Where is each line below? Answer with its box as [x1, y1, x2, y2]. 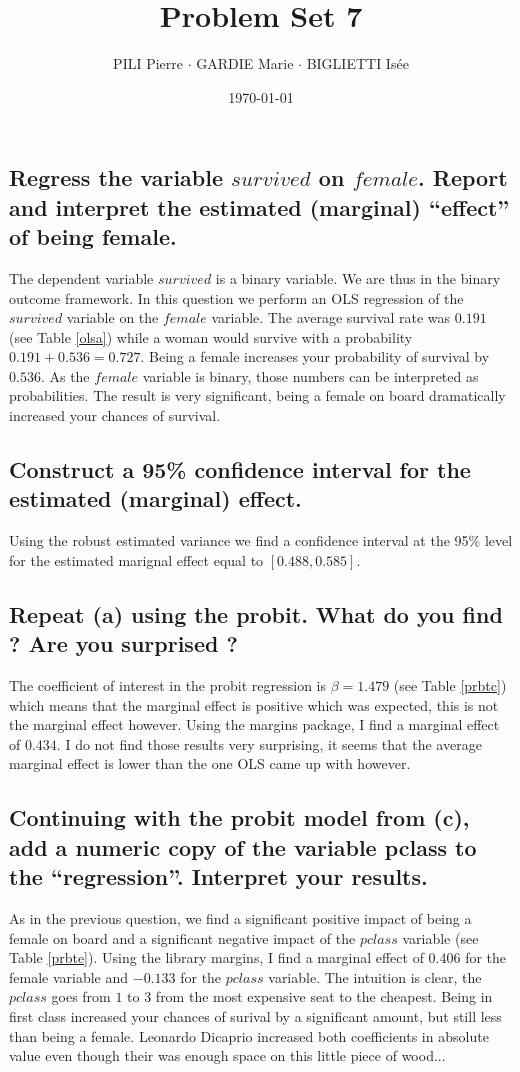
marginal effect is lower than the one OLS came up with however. [9, 753, 411, 774]
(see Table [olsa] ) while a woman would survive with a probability [9, 326, 413, 347]
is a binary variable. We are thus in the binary [215, 267, 501, 288]
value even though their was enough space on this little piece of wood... [9, 1045, 446, 1066]
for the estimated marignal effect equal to [9, 549, 264, 570]
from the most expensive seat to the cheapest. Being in [155, 986, 493, 1007]
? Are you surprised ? [9, 628, 238, 659]
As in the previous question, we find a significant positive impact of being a [9, 907, 472, 928]
